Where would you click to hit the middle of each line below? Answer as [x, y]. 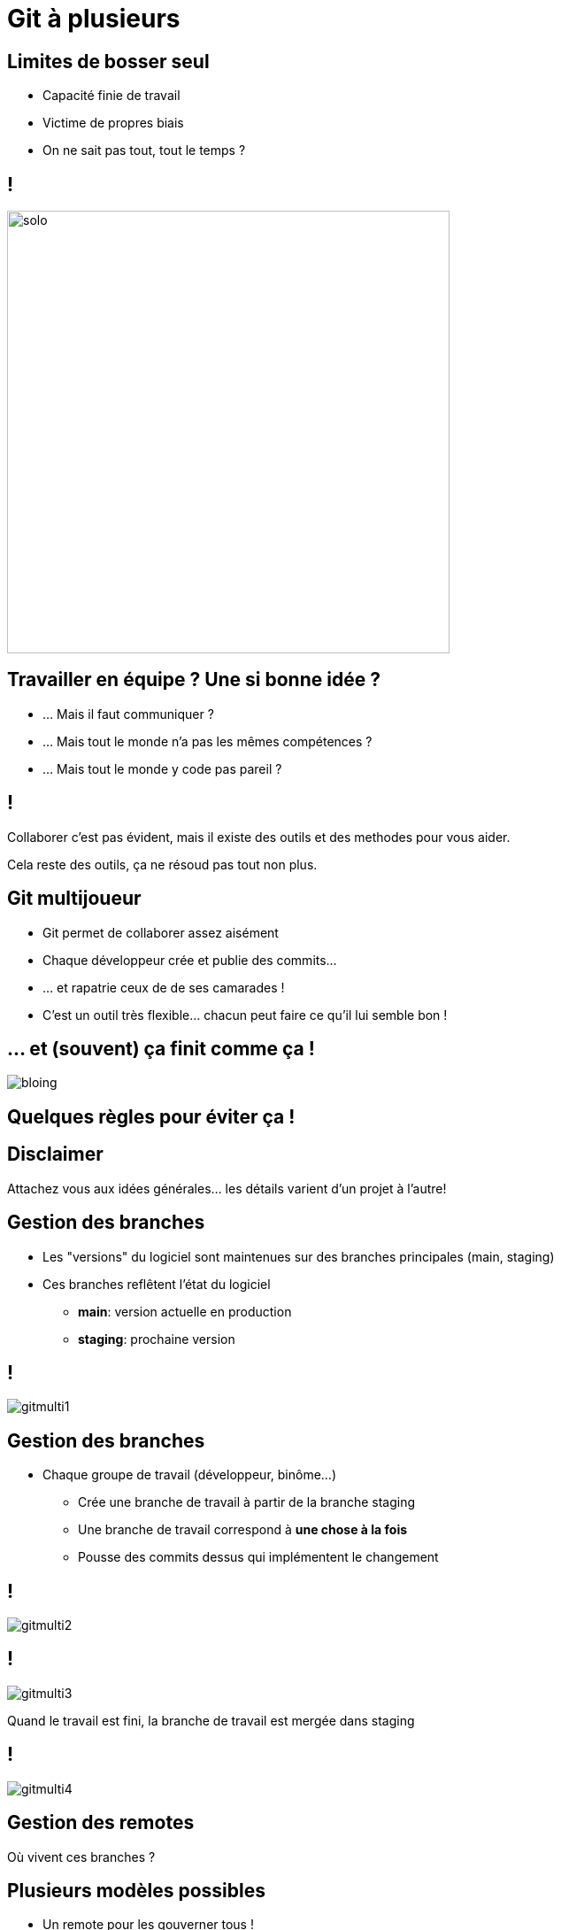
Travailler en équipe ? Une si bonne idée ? [194, 680]
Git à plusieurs [94, 19]
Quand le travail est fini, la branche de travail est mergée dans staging [211, 1720]
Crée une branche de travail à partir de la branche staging [247, 1502]
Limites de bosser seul [108, 61]
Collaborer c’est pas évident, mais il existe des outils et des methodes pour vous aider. [259, 837]
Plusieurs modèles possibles [136, 1890]
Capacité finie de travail [111, 96]
